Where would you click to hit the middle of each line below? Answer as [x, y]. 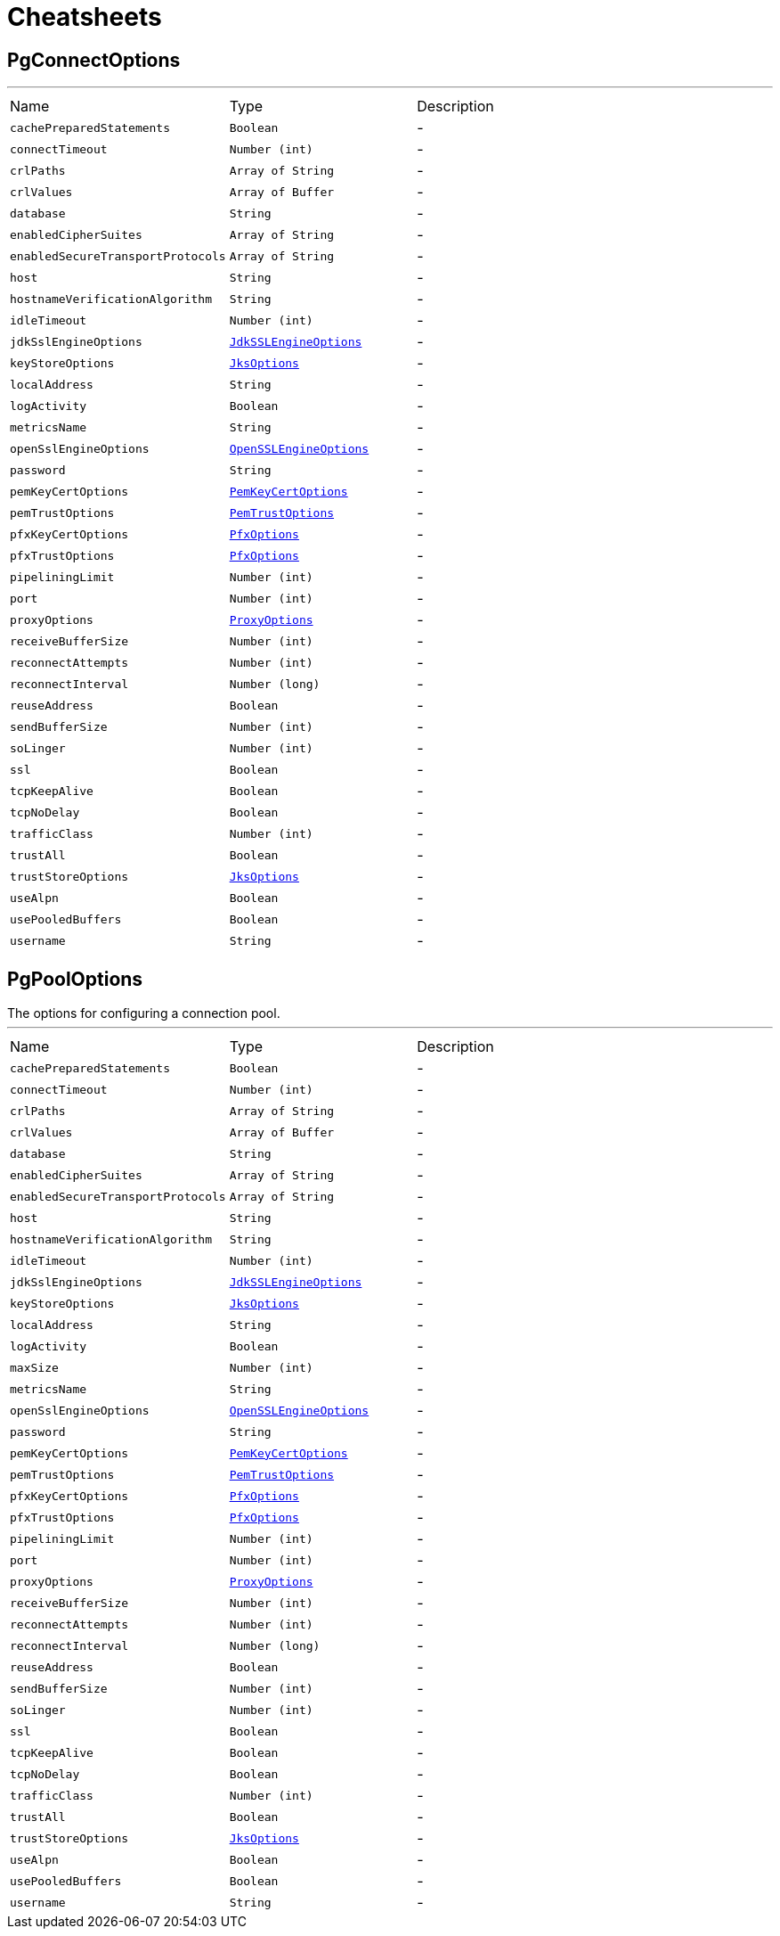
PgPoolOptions [75, 979]
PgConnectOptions [94, 60]
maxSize [34, 1367]
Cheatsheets [85, 17]
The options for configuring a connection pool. [144, 1013]
